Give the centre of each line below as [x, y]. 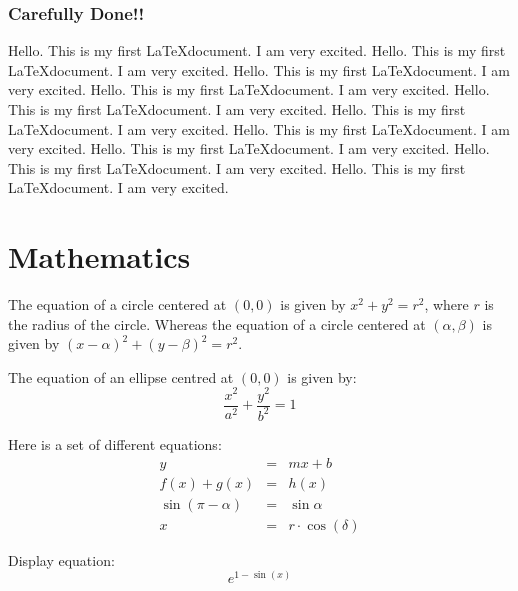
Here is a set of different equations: [115, 443]
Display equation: [61, 559]
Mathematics [99, 256]
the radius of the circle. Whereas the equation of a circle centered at [217, 323]
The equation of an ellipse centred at [121, 376]
